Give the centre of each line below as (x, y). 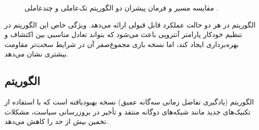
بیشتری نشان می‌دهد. (36, 54)
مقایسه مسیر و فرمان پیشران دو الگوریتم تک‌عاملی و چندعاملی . (121, 7)
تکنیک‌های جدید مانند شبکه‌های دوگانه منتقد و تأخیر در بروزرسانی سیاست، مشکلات (127, 111)
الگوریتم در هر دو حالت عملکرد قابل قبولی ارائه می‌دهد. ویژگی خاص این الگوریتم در (130, 24)
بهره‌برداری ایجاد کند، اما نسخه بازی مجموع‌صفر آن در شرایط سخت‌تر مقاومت (122, 44)
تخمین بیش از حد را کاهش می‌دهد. (56, 121)
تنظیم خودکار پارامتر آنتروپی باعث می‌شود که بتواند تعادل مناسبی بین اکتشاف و (123, 34)
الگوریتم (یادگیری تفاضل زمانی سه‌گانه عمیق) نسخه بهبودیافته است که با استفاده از (129, 102)
